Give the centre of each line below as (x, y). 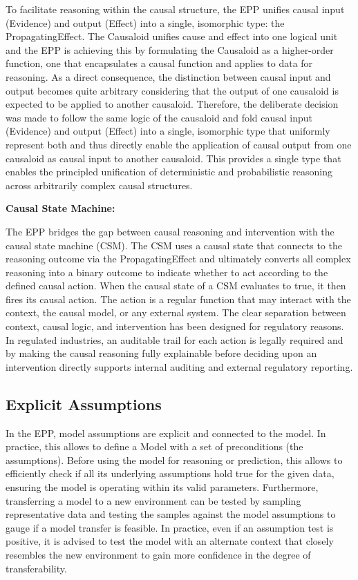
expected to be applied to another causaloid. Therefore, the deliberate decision (172, 104)
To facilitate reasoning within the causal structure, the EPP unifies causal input (175, 9)
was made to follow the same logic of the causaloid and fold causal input (159, 117)
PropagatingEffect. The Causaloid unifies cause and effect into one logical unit (172, 36)
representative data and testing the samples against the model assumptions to (171, 514)
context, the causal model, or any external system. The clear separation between (176, 312)
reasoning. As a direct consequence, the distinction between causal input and (168, 76)
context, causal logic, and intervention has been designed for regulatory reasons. (175, 326)
